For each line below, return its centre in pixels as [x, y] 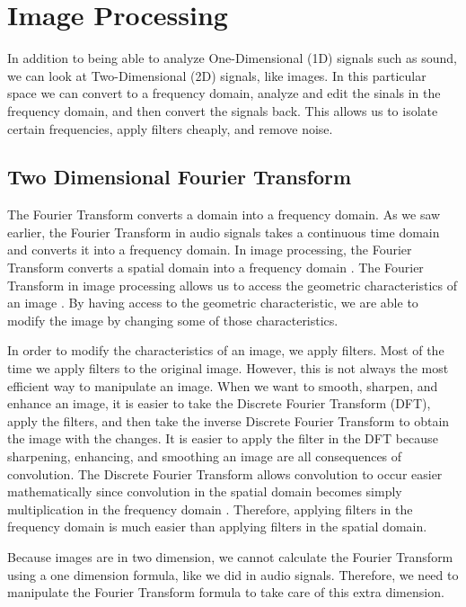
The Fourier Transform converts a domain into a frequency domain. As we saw [224, 214]
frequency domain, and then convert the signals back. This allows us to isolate [223, 110]
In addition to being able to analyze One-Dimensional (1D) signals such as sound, [232, 58]
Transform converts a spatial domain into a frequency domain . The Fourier [215, 268]
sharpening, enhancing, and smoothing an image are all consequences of [205, 456]
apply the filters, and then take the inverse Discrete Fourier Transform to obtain [229, 420]
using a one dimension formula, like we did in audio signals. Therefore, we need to [233, 574]
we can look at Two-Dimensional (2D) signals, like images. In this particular [217, 75]
